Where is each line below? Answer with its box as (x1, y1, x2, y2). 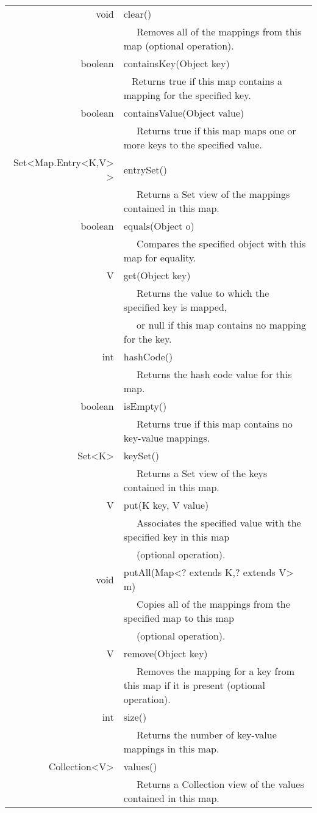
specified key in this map (123, 530, 230, 544)
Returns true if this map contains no (137, 417, 293, 431)
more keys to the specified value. (123, 137, 263, 151)
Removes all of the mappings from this (137, 24, 302, 38)
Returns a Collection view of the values (137, 777, 304, 791)
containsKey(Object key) (123, 56, 230, 70)
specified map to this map (123, 611, 234, 625)
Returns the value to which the (137, 286, 269, 300)
